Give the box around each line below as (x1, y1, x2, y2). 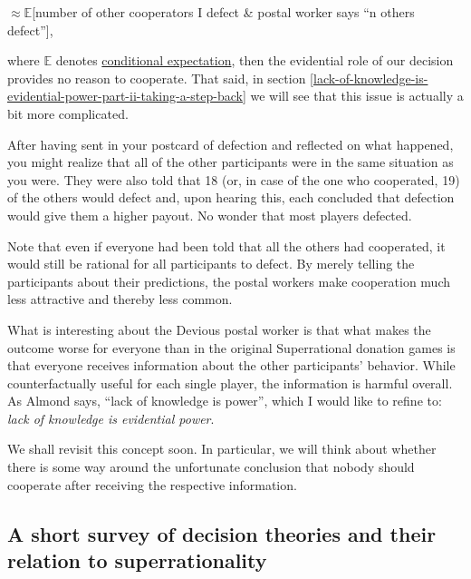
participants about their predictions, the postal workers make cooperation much (7, 271, 451, 290)
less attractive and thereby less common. (7, 289, 233, 309)
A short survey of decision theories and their (7, 519, 437, 547)
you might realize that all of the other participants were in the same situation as (7, 152, 454, 172)
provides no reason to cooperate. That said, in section (7, 68, 306, 87)
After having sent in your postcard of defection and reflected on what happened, (7, 134, 454, 153)
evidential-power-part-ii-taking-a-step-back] (7, 86, 246, 105)
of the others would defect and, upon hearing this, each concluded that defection (7, 188, 455, 207)
